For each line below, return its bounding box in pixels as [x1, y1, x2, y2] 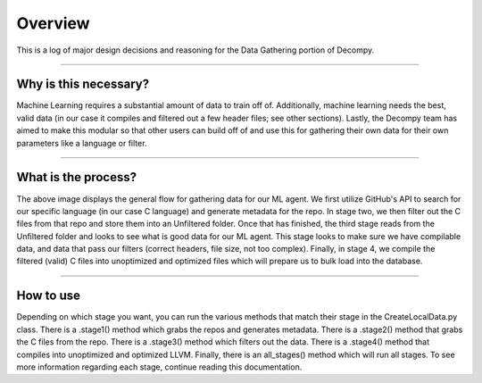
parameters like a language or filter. [16, 137, 147, 148]
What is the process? [16, 170, 137, 185]
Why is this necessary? [16, 77, 150, 92]
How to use [16, 288, 80, 304]
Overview [16, 13, 90, 33]
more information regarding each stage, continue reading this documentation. [16, 362, 303, 372]
